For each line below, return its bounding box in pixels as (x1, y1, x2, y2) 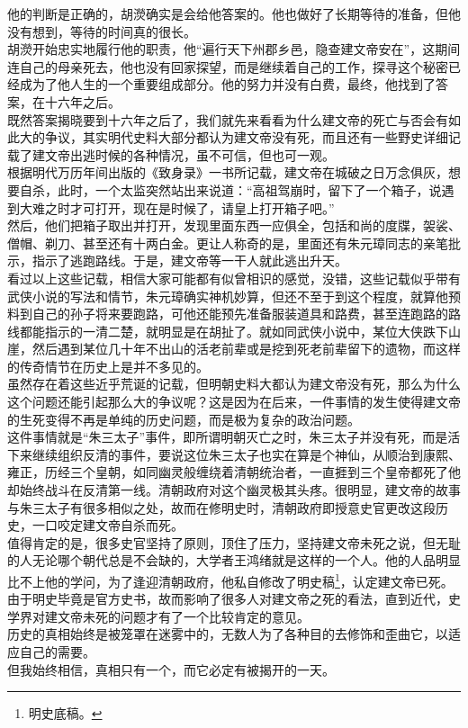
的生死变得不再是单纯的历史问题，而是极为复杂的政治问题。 (7, 409, 360, 428)
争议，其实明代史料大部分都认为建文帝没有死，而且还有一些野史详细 (44, 128, 448, 147)
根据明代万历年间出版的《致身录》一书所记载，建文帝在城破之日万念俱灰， (7, 163, 448, 182)
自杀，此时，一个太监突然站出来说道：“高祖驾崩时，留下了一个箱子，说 (19, 180, 442, 199)
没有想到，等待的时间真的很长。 (7, 22, 196, 40)
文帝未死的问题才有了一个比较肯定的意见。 (57, 607, 310, 625)
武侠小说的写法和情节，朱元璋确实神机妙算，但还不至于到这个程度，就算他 (7, 286, 448, 305)
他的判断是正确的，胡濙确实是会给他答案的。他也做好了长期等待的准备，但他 (7, 4, 461, 22)
